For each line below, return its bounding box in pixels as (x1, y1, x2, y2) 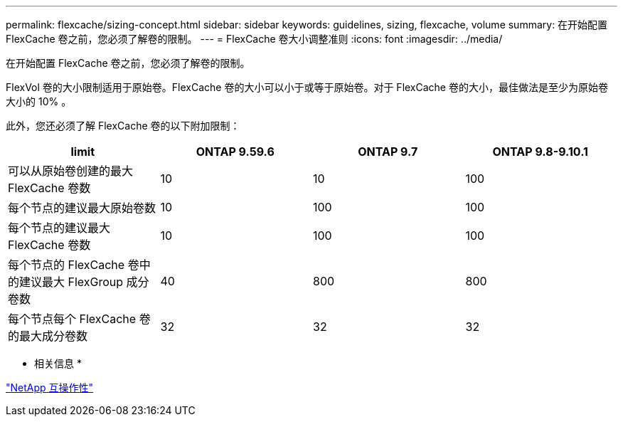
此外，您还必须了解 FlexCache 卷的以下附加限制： (6, 120, 240, 132)
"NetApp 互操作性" (6, 381, 94, 394)
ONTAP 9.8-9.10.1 (492, 144, 588, 159)
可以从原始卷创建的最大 (8, 164, 134, 178)
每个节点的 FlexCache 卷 (8, 258, 139, 272)
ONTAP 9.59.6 (196, 144, 275, 159)
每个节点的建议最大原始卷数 (8, 201, 156, 215)
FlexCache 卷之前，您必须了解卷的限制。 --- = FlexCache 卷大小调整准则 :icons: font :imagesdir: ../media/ (6, 33, 503, 45)
